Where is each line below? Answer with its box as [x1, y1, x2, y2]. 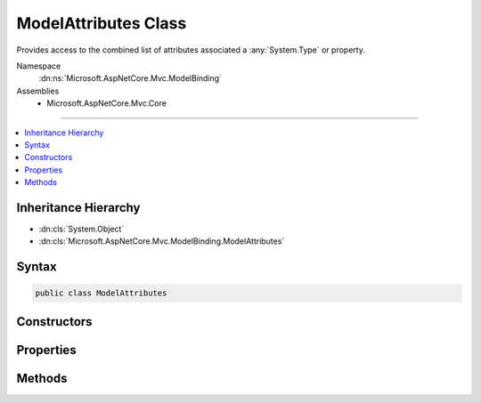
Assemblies [16, 85, 60, 96]
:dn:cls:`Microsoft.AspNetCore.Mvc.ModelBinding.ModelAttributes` [38, 236, 285, 246]
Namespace [16, 60, 61, 71]
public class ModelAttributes [35, 288, 167, 298]
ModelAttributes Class [16, 13, 187, 33]
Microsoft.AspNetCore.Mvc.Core [46, 98, 167, 109]
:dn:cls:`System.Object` [38, 223, 125, 234]
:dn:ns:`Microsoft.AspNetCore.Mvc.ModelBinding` [38, 73, 223, 84]
